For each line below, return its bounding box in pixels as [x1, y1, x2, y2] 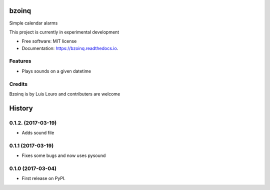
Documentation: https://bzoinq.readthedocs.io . [21, 45, 118, 51]
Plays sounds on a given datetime [21, 68, 91, 74]
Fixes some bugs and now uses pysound [21, 152, 106, 158]
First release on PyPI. [21, 175, 66, 181]
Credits [9, 80, 27, 87]
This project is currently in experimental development [9, 29, 119, 35]
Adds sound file [21, 130, 54, 136]
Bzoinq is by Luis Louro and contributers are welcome [9, 90, 120, 97]
